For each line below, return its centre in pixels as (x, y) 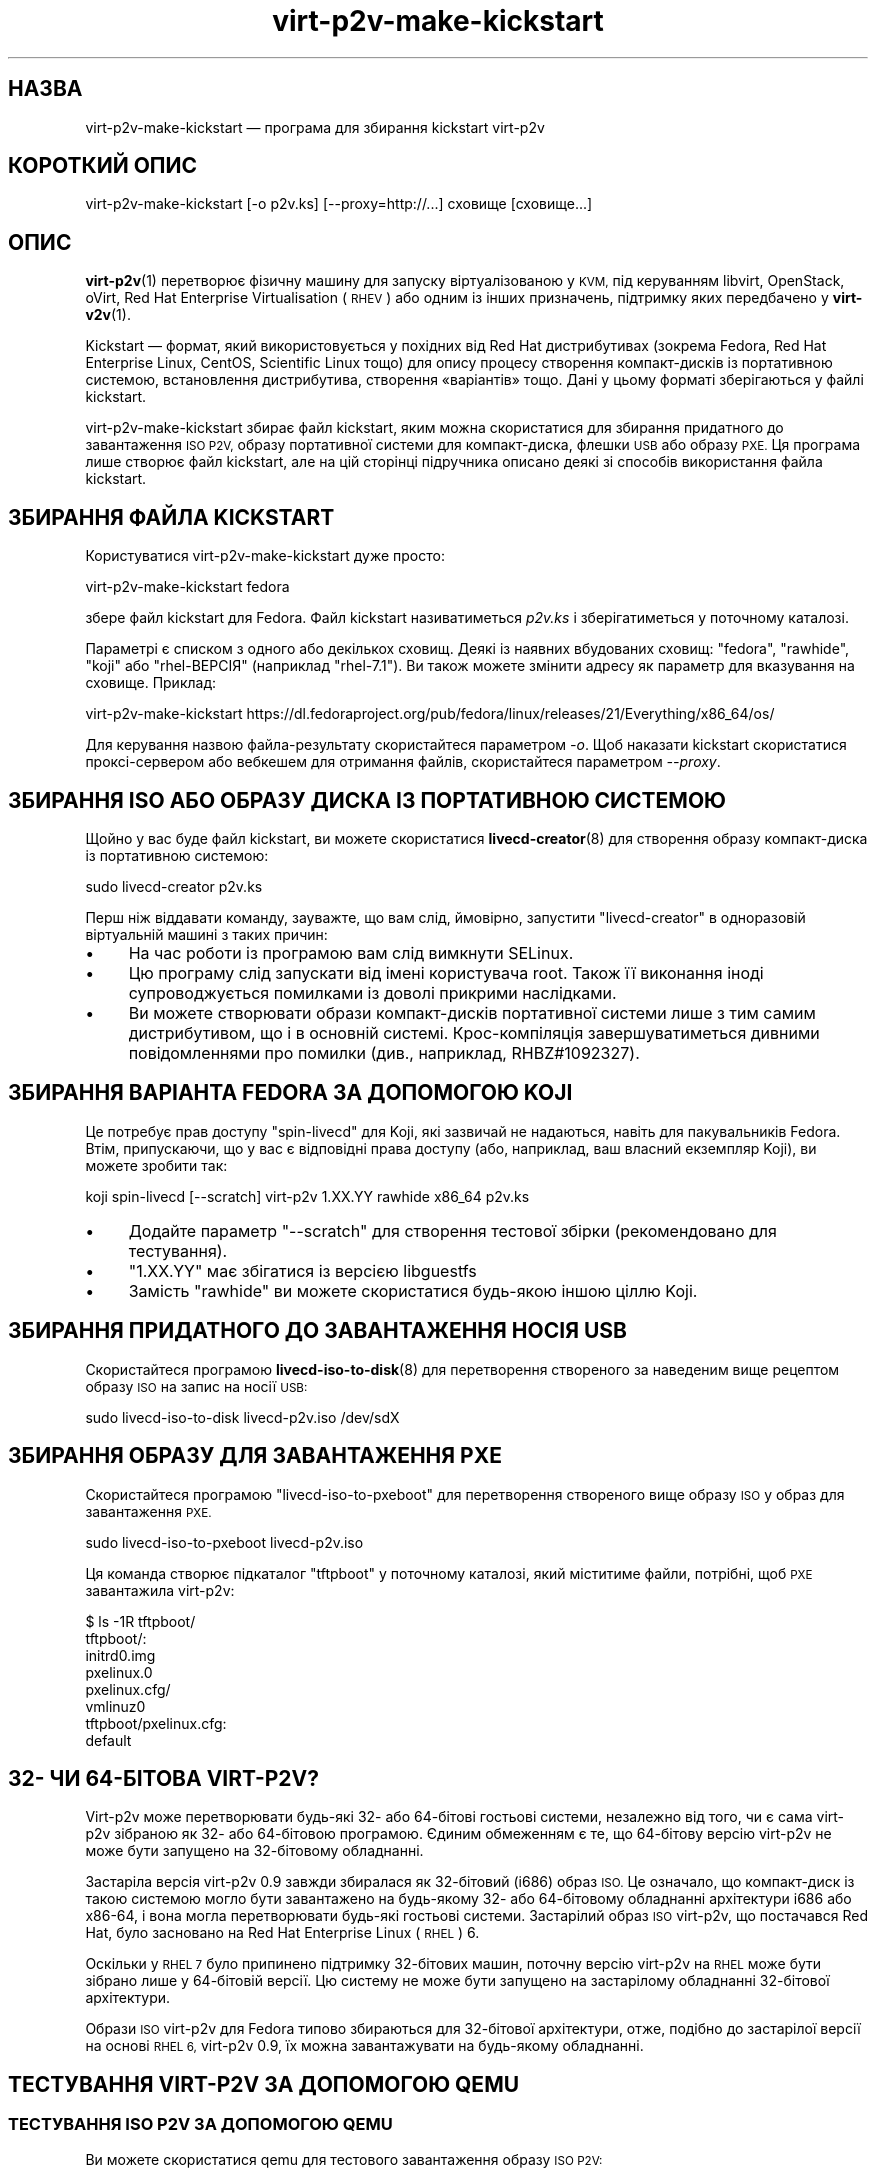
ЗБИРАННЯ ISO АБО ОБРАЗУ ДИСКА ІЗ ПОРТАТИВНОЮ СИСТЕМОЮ (367, 800)
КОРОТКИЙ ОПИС (103, 166)
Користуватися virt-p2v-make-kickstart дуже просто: (265, 556)
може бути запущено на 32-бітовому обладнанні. (254, 1851)
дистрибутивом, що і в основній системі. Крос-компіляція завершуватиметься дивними (474, 1032)
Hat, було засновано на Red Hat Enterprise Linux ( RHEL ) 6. (282, 1933)
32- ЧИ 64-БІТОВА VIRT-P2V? (164, 1778)
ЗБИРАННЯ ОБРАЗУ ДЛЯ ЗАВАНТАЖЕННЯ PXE (255, 1456)
